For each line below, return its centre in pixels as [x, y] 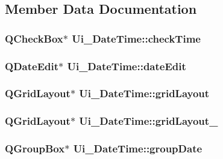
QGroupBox [35, 148]
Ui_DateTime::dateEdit [127, 66]
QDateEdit [32, 66]
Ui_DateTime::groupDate [138, 148]
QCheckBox [34, 38]
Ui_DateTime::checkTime [136, 38]
